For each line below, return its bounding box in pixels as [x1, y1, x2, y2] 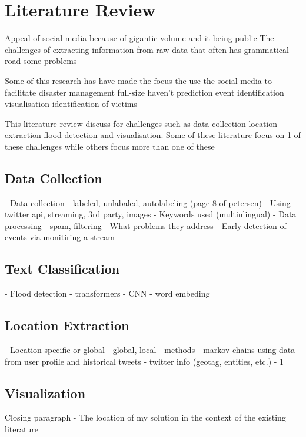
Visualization [5, 384, 86, 402]
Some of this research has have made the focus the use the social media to [5, 74, 272, 86]
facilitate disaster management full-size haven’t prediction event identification [5, 86, 284, 98]
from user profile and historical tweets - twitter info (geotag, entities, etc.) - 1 [5, 355, 284, 367]
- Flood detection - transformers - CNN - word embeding [5, 287, 210, 300]
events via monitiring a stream [5, 231, 115, 243]
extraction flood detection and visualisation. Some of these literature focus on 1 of [5, 129, 301, 141]
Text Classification [5, 260, 120, 278]
